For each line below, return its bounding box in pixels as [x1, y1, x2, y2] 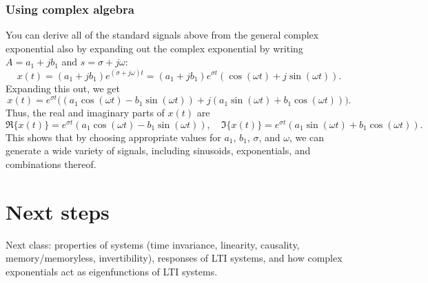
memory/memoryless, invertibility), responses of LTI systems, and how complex [6, 251, 343, 265]
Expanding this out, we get [6, 81, 120, 95]
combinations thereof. [6, 157, 96, 171]
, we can [289, 129, 325, 144]
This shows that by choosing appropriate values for [6, 129, 221, 144]
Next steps [6, 197, 110, 225]
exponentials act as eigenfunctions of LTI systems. [6, 264, 218, 278]
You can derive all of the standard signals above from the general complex [6, 28, 319, 42]
